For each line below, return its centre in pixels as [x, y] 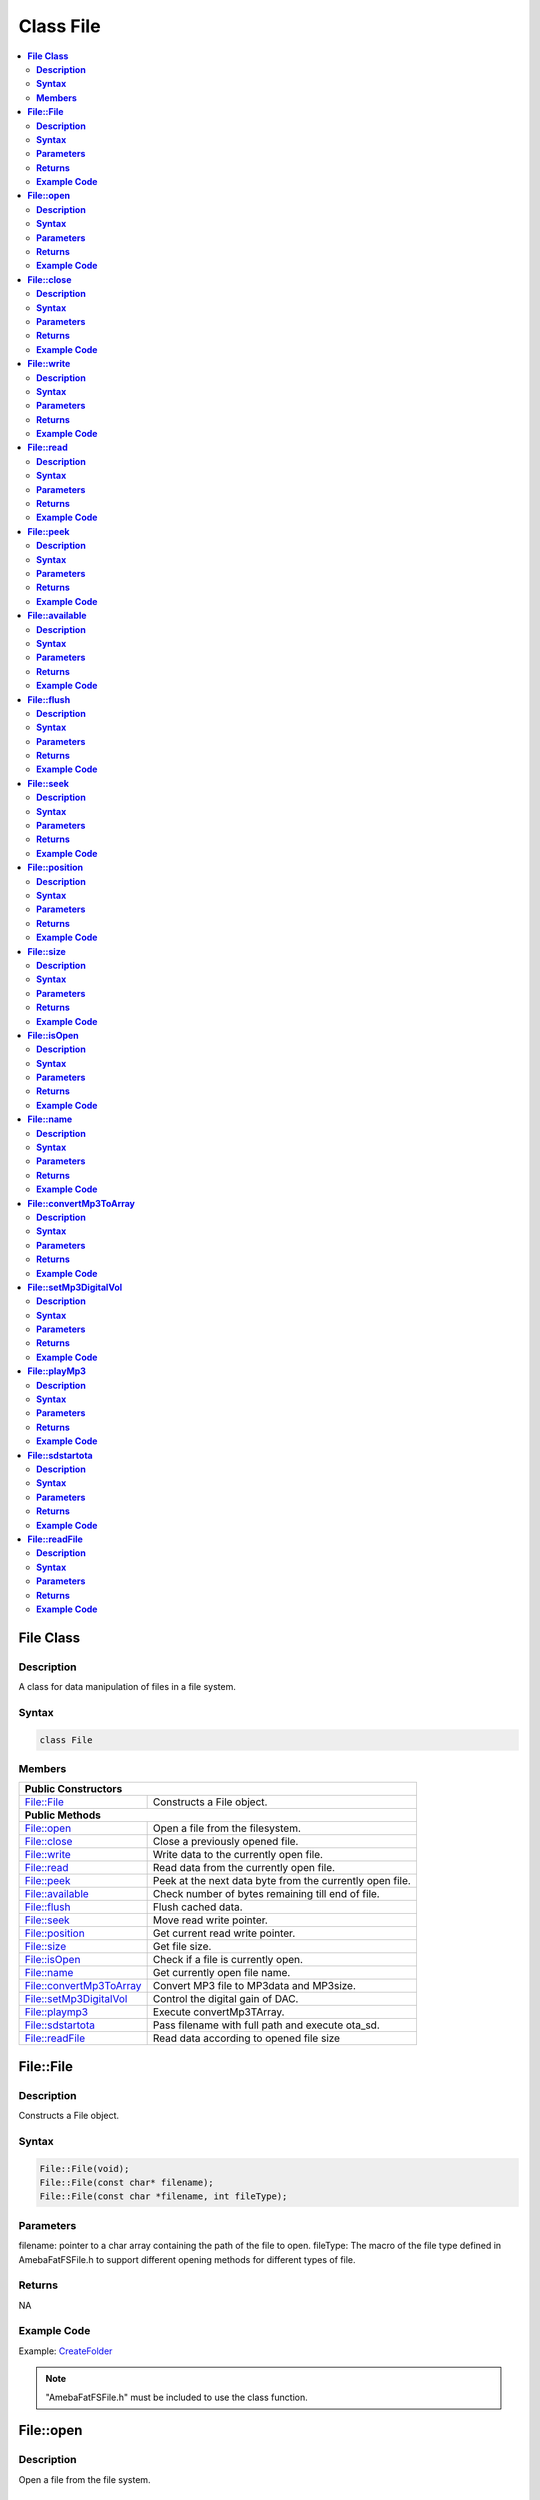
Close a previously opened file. [225, 1842]
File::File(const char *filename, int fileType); [163, 2196]
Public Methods [63, 1815]
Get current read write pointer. [224, 1933]
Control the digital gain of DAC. [225, 1999]
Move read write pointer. [210, 1920]
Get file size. [182, 1947]
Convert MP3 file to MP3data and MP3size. [254, 1986]
